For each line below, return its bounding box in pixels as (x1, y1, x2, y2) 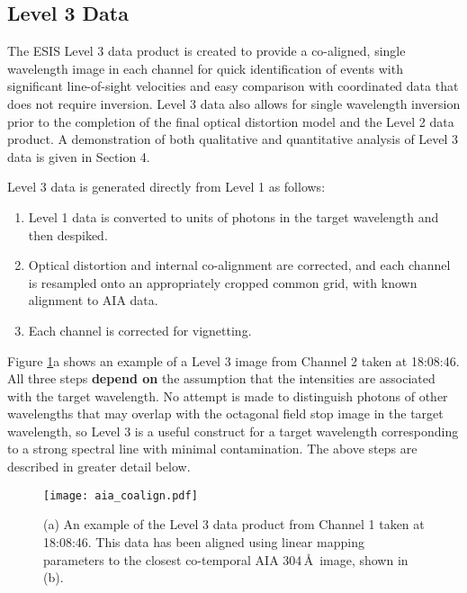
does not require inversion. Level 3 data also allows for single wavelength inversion (7, 94, 461, 112)
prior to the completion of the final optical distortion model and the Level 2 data (7, 112, 454, 130)
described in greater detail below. (7, 457, 191, 476)
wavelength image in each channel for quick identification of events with (7, 58, 403, 77)
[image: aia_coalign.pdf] (43, 489, 198, 502)
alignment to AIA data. (28, 291, 158, 310)
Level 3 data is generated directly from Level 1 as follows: (7, 177, 326, 196)
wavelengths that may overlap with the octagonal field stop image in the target (7, 404, 444, 423)
